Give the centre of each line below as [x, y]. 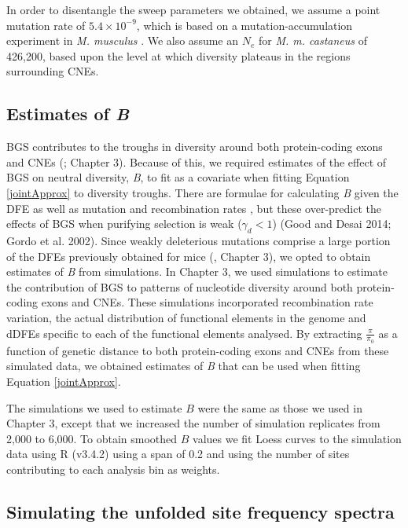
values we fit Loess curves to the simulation [297, 438]
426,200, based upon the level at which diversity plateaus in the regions [178, 55]
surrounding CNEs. [53, 71]
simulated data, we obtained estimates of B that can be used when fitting [184, 366]
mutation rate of [46, 25]
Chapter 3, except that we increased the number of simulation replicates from [193, 423]
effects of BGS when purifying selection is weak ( [124, 224]
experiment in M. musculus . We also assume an [123, 40]
